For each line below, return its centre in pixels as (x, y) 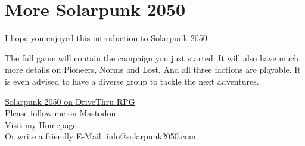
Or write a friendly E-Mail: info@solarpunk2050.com (100, 136)
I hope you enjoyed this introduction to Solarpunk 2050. (107, 38)
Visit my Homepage (41, 124)
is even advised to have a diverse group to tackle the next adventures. (132, 81)
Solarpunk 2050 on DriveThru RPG (70, 101)
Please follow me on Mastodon (60, 113)
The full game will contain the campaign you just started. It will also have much (152, 58)
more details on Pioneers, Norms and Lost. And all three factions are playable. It (153, 69)
